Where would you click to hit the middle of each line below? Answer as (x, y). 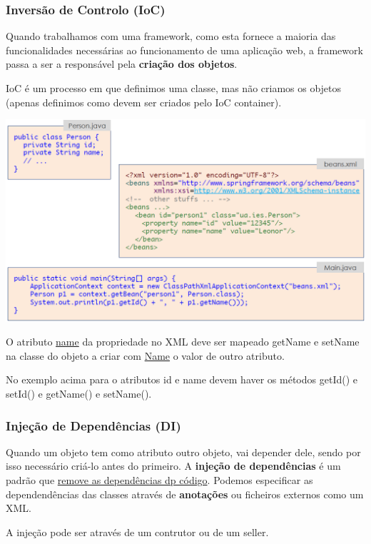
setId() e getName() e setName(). (79, 394)
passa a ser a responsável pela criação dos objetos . (122, 64)
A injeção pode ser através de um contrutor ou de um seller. (137, 532)
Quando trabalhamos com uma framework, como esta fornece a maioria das (171, 36)
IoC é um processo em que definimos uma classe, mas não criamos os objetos (174, 88)
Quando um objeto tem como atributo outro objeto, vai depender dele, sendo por (183, 452)
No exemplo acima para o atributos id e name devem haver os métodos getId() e (182, 379)
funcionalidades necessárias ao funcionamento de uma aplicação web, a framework (184, 50)
